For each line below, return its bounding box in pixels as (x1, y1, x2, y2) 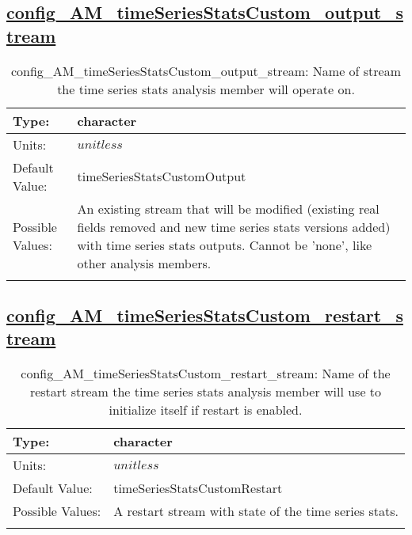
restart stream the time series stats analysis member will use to (29, 382, 382, 401)
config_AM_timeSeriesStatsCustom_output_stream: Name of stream (10, 61, 402, 80)
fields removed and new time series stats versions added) (77, 217, 391, 236)
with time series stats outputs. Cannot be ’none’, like (77, 235, 372, 254)
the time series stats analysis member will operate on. (57, 79, 355, 98)
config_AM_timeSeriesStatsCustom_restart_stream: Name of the (21, 364, 391, 383)
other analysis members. (77, 253, 212, 272)
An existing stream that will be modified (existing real (77, 199, 380, 218)
